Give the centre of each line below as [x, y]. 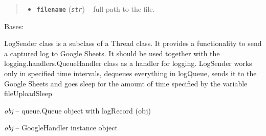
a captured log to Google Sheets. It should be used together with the [112, 53]
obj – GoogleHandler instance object [61, 128]
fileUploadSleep [28, 93]
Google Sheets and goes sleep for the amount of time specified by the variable [126, 83]
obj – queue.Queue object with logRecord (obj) [77, 110]
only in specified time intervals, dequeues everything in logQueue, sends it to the [130, 73]
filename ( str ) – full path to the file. [96, 9]
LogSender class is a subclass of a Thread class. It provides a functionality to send [133, 43]
